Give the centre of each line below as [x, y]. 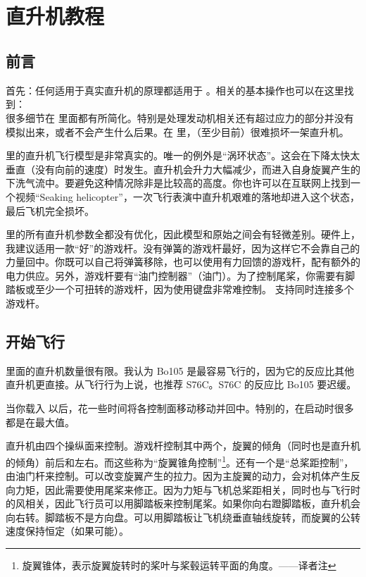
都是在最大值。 [40, 422]
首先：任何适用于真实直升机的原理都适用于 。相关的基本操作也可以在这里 [175, 90]
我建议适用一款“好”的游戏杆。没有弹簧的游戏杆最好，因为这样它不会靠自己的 [183, 248]
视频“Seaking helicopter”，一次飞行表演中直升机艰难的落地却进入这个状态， [187, 196]
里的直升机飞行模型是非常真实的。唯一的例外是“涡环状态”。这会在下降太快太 [183, 155]
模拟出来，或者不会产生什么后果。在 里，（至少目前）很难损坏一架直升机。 [177, 131]
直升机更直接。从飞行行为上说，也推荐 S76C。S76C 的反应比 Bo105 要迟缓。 [181, 384]
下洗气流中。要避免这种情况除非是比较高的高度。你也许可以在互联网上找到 [178, 183]
